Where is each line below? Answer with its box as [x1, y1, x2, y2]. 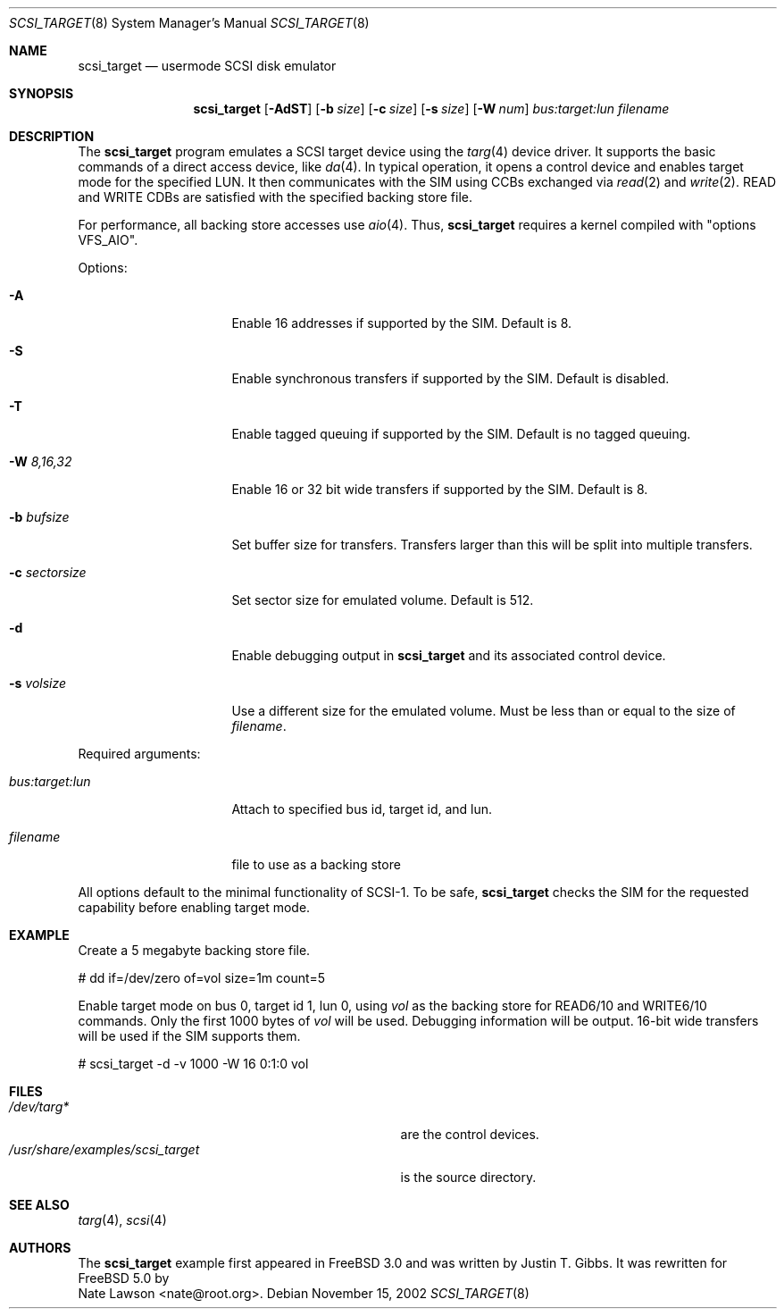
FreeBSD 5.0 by [78, 1270, 170, 1286]
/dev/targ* [9, 1099, 70, 1114]
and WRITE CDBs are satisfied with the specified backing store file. [78, 189, 472, 205]
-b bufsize [9, 509, 70, 524]
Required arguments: [78, 746, 201, 761]
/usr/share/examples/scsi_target [9, 1142, 200, 1157]
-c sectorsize [9, 565, 87, 580]
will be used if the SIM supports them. [78, 1028, 301, 1044]
